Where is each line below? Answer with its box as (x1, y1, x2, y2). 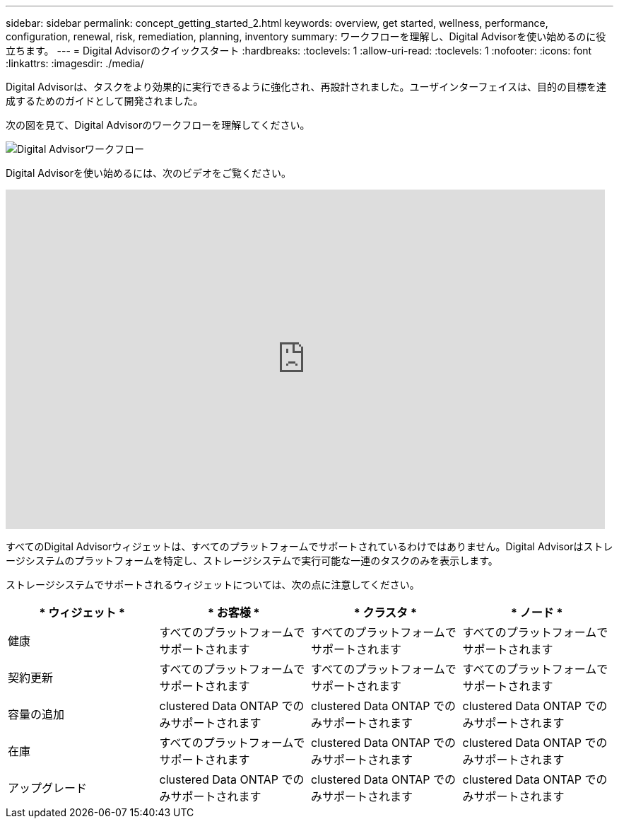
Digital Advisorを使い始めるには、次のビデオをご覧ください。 (6, 167, 291, 179)
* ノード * (511, 605, 563, 620)
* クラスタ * (353, 605, 417, 620)
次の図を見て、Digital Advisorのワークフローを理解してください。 (6, 119, 310, 131)
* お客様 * (208, 605, 260, 620)
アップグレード (8, 781, 88, 795)
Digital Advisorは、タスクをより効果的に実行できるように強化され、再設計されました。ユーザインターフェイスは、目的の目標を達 (6, 81, 606, 93)
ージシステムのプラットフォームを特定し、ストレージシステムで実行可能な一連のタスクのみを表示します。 (6, 555, 498, 567)
